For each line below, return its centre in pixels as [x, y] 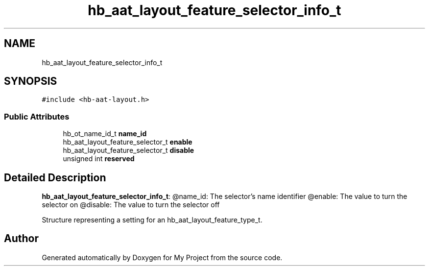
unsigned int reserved [99, 159]
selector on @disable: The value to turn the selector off [131, 205]
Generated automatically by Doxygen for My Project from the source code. [162, 257]
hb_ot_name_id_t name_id [105, 134]
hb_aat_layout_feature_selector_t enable [128, 142]
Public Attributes [37, 116]
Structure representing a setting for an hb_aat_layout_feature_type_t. [152, 220]
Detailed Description [55, 177]
